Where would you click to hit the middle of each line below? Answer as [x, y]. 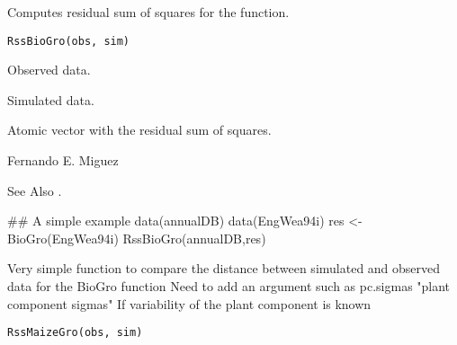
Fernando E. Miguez [63, 160]
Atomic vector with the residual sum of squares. [139, 130]
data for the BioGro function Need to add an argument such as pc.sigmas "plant [229, 286]
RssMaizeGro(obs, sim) [75, 333]
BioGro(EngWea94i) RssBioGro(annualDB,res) [137, 238]
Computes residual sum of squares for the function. [148, 12]
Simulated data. [51, 99]
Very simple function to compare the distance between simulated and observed [224, 268]
